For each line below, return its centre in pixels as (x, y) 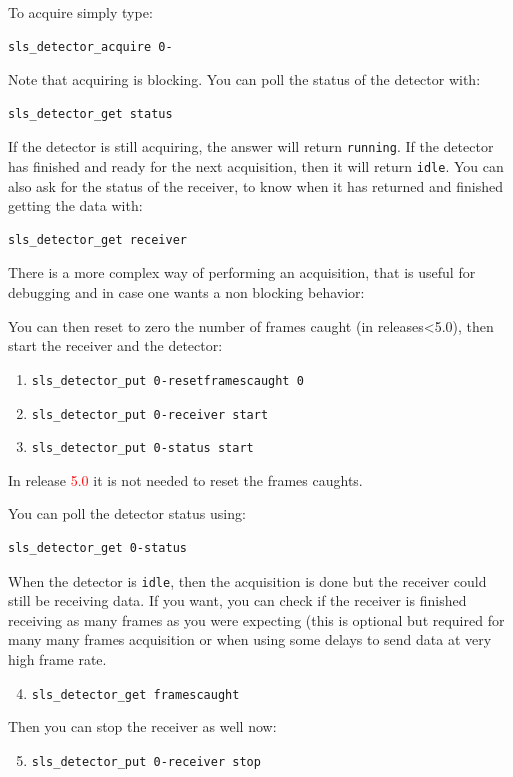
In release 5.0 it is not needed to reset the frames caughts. (185, 479)
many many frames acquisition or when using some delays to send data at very (250, 639)
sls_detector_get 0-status (97, 548)
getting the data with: (75, 205)
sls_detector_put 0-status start (142, 448)
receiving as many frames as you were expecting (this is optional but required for (256, 619)
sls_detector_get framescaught (135, 694)
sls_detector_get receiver (97, 239)
